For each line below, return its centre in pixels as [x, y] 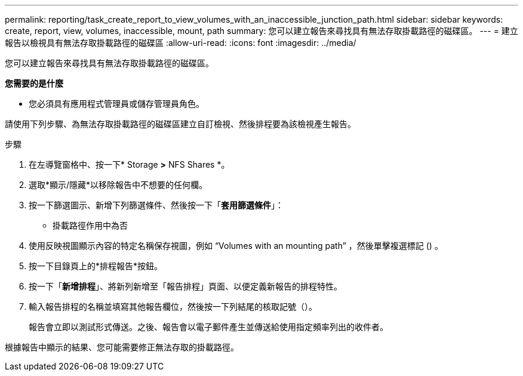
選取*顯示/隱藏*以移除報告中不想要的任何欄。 [118, 185]
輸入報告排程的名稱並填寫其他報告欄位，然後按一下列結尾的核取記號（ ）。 [173, 306]
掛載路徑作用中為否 [90, 225]
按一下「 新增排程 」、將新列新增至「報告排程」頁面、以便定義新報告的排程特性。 [185, 286]
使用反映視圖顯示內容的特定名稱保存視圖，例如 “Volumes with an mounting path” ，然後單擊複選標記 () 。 [236, 246]
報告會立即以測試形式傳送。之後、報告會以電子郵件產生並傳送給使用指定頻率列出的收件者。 [208, 327]
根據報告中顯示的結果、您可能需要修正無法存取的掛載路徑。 [122, 347]
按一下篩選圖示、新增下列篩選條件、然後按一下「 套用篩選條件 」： [156, 205]
